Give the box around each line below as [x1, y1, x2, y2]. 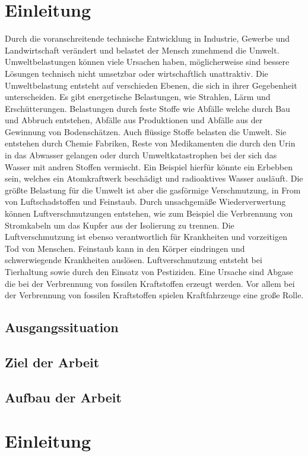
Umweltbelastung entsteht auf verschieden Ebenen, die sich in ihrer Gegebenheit [5, 79, 297, 91]
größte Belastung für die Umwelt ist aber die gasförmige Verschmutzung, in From [5, 183, 301, 196]
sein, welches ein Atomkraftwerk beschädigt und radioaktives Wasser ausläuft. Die [5, 172, 303, 185]
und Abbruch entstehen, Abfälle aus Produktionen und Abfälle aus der [5, 114, 263, 126]
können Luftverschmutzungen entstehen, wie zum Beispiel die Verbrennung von [5, 207, 293, 220]
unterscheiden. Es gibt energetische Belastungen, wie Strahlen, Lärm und [5, 90, 271, 103]
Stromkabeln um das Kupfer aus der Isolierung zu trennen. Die [5, 218, 234, 231]
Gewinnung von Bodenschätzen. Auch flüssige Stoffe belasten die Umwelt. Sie [5, 125, 287, 138]
